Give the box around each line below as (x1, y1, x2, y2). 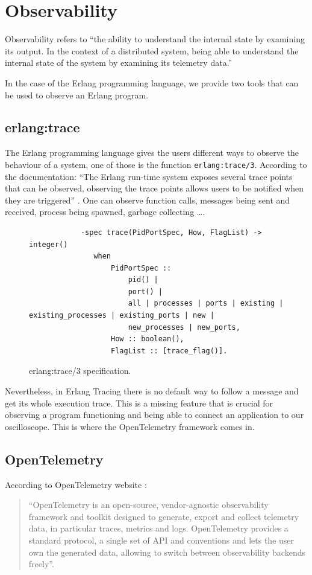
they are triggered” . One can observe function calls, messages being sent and (5, 193, 290, 206)
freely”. (28, 557, 54, 570)
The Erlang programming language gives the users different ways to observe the (5, 146, 299, 159)
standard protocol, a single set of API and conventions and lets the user (28, 534, 295, 546)
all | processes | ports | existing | (128, 299, 284, 308)
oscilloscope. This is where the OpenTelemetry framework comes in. (5, 420, 255, 432)
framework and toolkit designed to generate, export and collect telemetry (28, 510, 299, 522)
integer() (29, 240, 68, 249)
